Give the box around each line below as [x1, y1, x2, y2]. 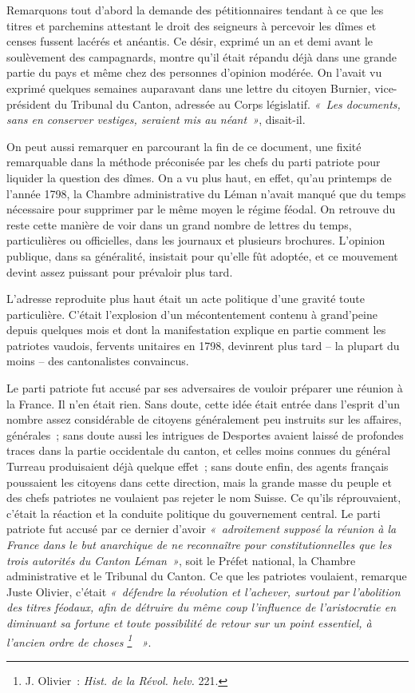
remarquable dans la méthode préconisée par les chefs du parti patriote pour [6, 153, 381, 170]
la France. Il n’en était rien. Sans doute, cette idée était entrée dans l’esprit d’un [6, 395, 400, 412]
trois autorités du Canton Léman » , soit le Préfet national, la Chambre [6, 552, 356, 568]
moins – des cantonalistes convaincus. [6, 352, 189, 369]
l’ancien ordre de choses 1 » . [6, 631, 152, 650]
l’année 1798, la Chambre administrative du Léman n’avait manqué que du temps [6, 185, 406, 201]
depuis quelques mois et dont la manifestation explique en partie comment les [6, 321, 386, 338]
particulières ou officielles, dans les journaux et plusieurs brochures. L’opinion [6, 232, 385, 249]
